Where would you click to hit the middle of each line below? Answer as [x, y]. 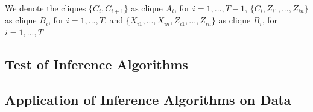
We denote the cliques [46, 8]
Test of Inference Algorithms [96, 64]
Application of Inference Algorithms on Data [148, 99]
